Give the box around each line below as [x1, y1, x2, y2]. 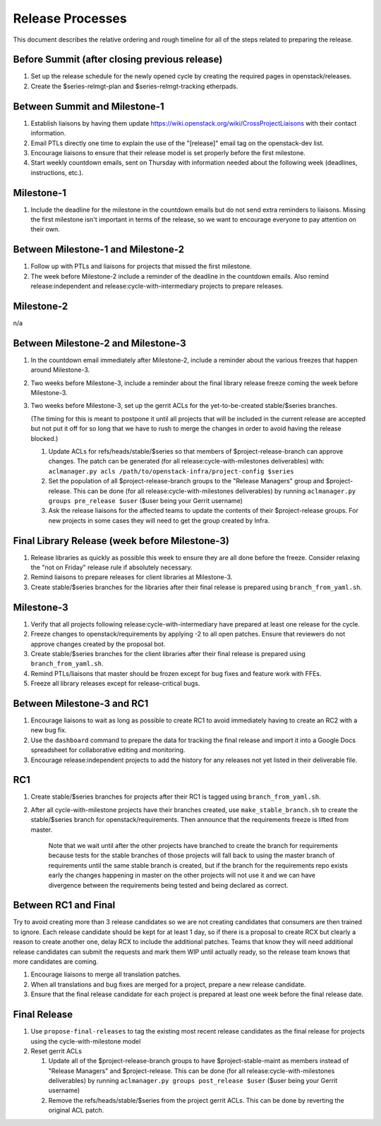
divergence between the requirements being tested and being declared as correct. [48, 880, 289, 889]
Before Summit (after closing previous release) [13, 54, 223, 66]
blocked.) [30, 434, 59, 442]
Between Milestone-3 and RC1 [13, 697, 149, 709]
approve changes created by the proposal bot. [30, 639, 166, 648]
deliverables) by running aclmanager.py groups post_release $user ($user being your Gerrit [48, 1077, 338, 1085]
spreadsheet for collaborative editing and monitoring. [30, 746, 186, 754]
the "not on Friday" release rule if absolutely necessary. [30, 563, 193, 571]
